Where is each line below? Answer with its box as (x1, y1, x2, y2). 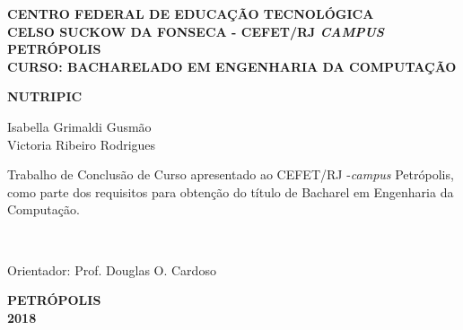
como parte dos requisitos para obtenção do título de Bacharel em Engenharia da (7, 182, 454, 201)
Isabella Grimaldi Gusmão (7, 117, 152, 135)
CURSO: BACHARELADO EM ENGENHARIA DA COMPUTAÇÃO (7, 56, 457, 75)
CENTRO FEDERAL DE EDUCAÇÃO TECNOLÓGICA (7, 4, 374, 22)
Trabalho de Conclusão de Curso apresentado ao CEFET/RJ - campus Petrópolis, (7, 165, 454, 184)
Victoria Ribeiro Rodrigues (7, 135, 156, 153)
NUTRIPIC (7, 87, 83, 106)
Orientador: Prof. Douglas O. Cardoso (7, 260, 216, 279)
